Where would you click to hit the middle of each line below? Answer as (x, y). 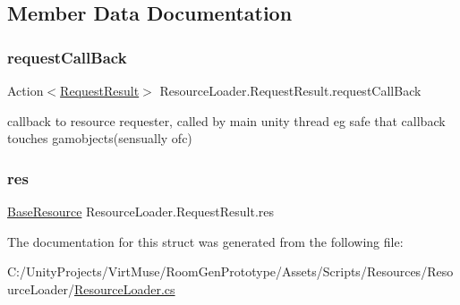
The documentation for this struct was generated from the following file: (205, 241)
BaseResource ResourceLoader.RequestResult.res (141, 211)
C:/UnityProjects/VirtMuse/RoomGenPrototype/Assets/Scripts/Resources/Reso (230, 271)
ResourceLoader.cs (124, 288)
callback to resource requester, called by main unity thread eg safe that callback (226, 120)
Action (26, 90)
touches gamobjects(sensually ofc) (100, 138)
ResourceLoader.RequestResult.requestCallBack (290, 90)
